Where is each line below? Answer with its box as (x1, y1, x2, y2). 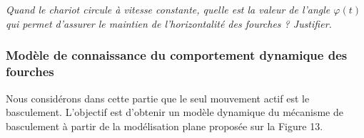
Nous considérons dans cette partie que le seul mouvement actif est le (6, 90, 310, 105)
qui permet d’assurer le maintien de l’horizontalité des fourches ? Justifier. (6, 16, 332, 31)
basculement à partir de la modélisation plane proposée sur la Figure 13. (6, 118, 323, 133)
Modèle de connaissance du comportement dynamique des (6, 46, 348, 64)
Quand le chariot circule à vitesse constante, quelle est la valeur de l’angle (6, 2, 330, 17)
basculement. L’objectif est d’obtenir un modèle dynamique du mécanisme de (6, 105, 343, 120)
